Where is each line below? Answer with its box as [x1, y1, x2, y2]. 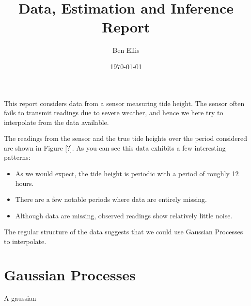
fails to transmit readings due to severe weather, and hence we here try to [4, 107, 223, 118]
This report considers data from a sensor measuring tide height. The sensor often [4, 98, 245, 108]
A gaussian [4, 292, 36, 303]
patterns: [4, 152, 31, 162]
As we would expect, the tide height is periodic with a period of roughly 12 [15, 168, 239, 179]
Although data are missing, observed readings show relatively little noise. [15, 210, 233, 220]
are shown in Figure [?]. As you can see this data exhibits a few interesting [4, 142, 226, 153]
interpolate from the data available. [4, 117, 109, 127]
